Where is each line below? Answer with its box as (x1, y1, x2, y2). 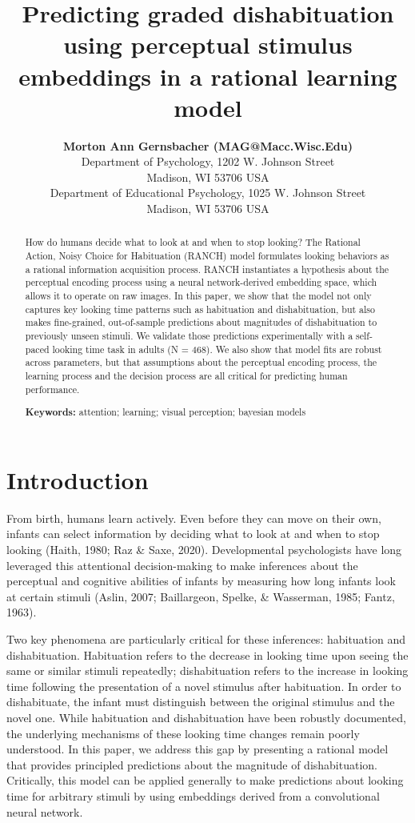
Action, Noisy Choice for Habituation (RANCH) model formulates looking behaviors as (25, 249, 389, 263)
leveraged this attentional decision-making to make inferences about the (6, 556, 358, 573)
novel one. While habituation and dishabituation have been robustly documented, (6, 709, 406, 725)
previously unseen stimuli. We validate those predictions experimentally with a (25, 329, 353, 343)
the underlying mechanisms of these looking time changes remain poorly (6, 725, 360, 741)
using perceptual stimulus (63, 28, 353, 61)
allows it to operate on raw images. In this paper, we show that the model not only (25, 289, 372, 303)
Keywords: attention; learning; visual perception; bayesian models (25, 405, 306, 420)
